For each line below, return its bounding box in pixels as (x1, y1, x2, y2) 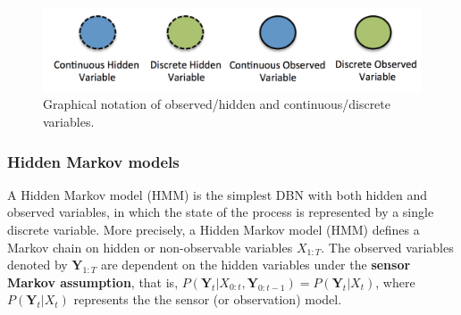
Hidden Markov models (7, 150, 180, 172)
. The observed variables (321, 237, 454, 256)
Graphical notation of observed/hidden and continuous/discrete (43, 95, 391, 113)
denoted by (7, 255, 68, 274)
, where (375, 272, 415, 291)
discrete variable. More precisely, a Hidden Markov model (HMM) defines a (7, 220, 420, 238)
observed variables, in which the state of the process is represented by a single (7, 203, 434, 221)
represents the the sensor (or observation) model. (73, 290, 342, 309)
